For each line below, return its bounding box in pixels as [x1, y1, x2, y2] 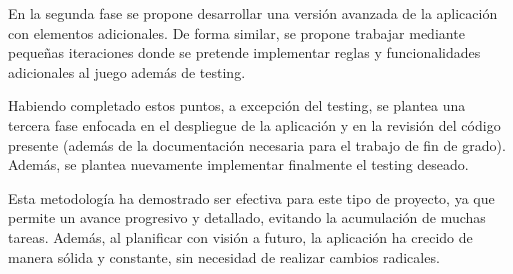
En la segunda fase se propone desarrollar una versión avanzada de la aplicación [8, 3, 498, 23]
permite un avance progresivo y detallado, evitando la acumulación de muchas [8, 207, 486, 228]
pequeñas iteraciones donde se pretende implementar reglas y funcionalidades [8, 42, 481, 63]
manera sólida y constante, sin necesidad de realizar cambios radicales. [8, 246, 440, 267]
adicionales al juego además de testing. [8, 61, 246, 82]
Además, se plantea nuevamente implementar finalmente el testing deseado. [8, 154, 469, 175]
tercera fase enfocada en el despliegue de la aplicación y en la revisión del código [8, 114, 501, 135]
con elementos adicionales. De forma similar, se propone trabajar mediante [8, 22, 465, 43]
